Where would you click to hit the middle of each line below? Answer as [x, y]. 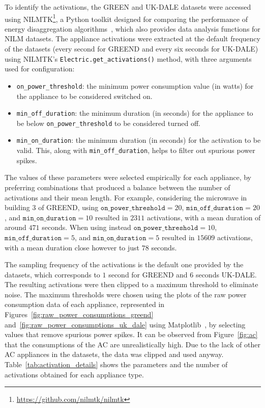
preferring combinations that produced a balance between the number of [117, 187]
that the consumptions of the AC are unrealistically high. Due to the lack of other [132, 344]
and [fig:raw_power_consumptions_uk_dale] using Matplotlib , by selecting [125, 324]
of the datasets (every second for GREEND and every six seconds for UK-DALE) [131, 49]
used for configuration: [40, 69]
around [16, 227]
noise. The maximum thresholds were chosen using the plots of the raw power [126, 294]
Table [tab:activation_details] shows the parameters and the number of [116, 364]
